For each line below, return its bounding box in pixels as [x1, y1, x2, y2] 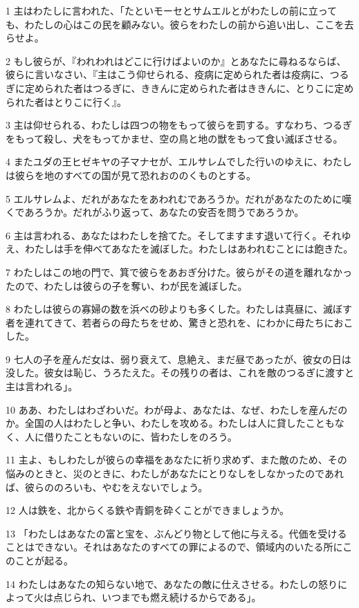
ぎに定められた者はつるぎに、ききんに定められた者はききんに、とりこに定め [6, 80, 354, 95]
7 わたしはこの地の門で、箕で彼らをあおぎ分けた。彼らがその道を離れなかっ [6, 264, 353, 279]
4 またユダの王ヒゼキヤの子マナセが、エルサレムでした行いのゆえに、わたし [6, 154, 352, 169]
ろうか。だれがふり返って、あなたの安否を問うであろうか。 [34, 205, 304, 219]
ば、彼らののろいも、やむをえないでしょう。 [6, 479, 208, 494]
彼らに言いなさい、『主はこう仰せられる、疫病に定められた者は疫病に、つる [6, 67, 349, 82]
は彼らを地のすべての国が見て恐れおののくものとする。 [6, 167, 257, 182]
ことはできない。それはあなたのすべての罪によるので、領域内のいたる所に [6, 540, 343, 554]
